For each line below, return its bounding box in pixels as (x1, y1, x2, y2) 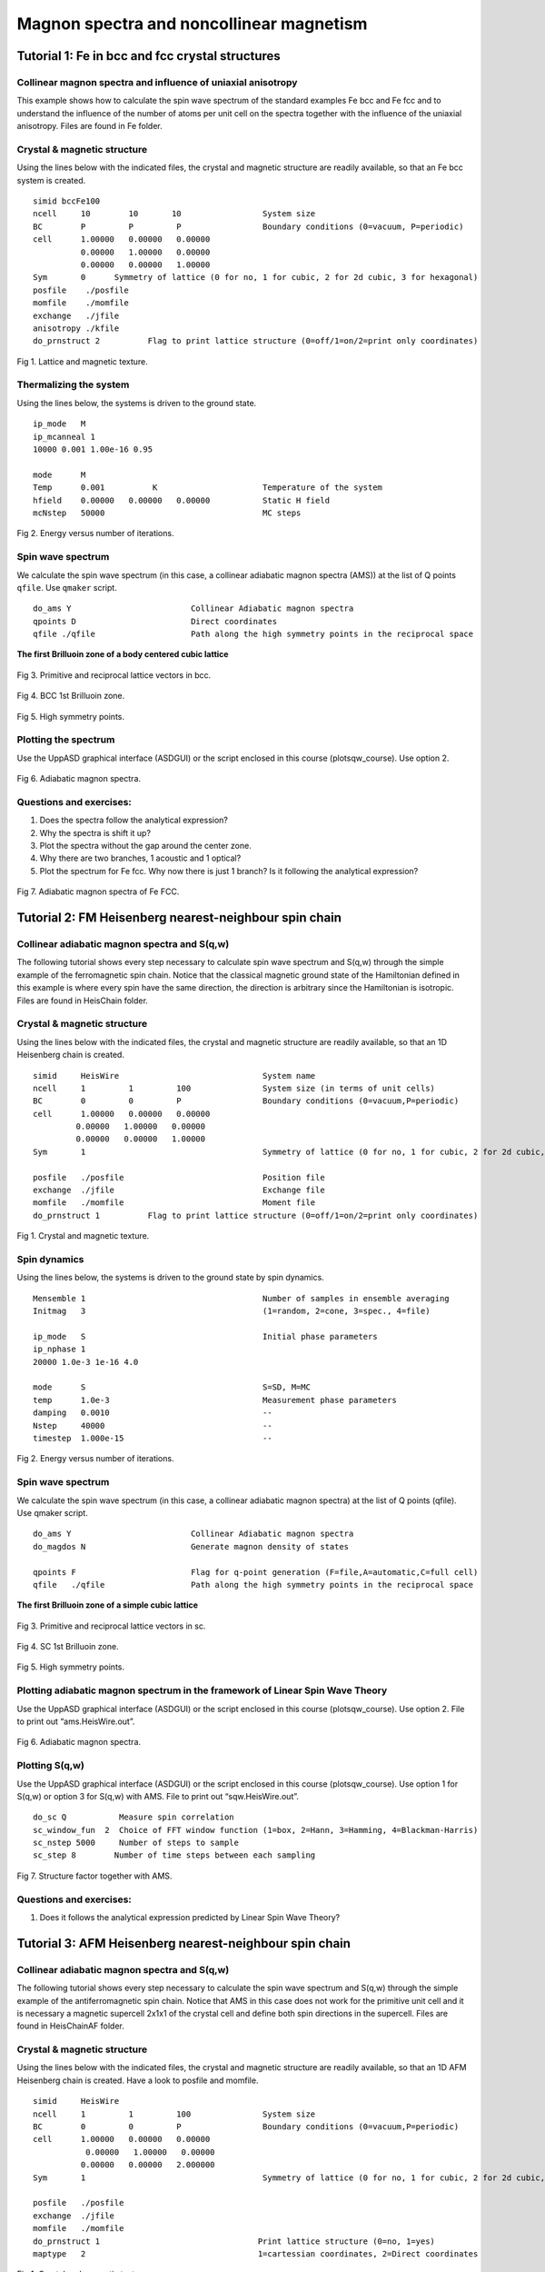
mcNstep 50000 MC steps (33, 507, 302, 518)
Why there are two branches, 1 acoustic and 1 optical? (39, 852, 242, 863)
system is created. (16, 174, 86, 185)
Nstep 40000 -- (33, 1420, 272, 1430)
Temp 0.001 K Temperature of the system (33, 483, 383, 493)
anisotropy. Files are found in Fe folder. (16, 121, 163, 132)
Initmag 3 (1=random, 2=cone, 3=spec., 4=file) (33, 1306, 431, 1317)
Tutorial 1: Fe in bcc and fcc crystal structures (16, 48, 281, 64)
